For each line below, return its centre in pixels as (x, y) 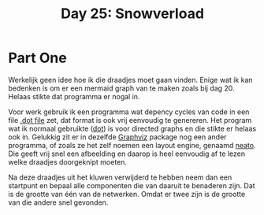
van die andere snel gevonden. (58, 202)
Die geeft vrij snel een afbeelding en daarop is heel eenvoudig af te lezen (127, 154)
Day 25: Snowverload (132, 14)
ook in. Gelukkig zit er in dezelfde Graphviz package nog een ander (117, 137)
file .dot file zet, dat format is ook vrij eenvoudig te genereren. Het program (130, 120)
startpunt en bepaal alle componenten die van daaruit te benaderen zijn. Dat (132, 185)
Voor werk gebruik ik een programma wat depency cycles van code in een (129, 112)
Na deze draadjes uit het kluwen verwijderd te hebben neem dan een (120, 177)
